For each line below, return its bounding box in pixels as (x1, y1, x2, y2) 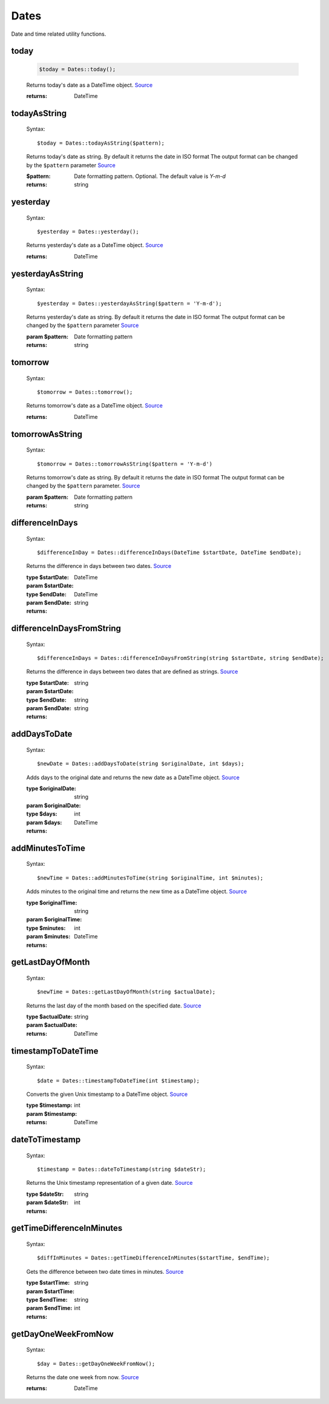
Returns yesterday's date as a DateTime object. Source (26, 242, 163, 249)
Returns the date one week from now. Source (26, 1373, 139, 1380)
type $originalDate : (26, 785, 77, 793)
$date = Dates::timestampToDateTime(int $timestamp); (37, 1077, 200, 1084)
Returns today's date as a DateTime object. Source (26, 81, 153, 88)
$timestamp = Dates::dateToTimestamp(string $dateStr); (37, 1166, 206, 1173)
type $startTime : (26, 1279, 70, 1287)
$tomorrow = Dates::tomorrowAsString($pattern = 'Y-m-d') (37, 460, 213, 467)
